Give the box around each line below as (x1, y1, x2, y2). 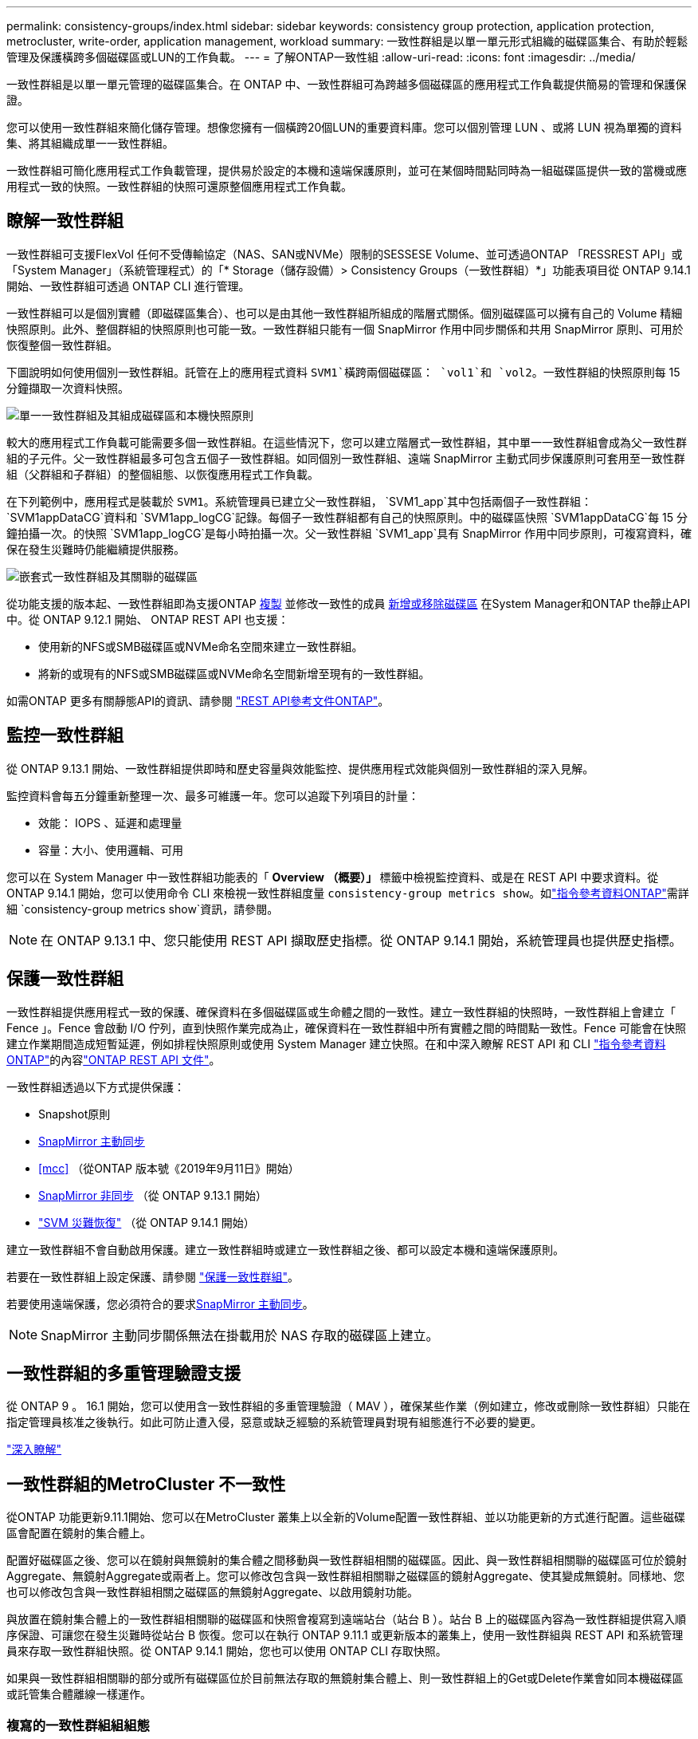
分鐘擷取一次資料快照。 (6, 381, 129, 395)
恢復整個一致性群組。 (6, 337, 118, 352)
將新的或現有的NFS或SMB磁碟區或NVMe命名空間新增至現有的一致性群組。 (38, 666, 430, 680)
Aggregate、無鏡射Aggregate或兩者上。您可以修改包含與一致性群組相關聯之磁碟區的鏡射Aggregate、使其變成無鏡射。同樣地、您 (6, 1569, 685, 1583)
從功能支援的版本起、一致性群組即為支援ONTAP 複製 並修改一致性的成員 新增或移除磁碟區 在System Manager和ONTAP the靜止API (6, 596, 691, 610)
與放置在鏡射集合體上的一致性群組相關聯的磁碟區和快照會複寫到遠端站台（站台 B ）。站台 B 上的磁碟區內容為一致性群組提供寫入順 (6, 1612, 687, 1627)
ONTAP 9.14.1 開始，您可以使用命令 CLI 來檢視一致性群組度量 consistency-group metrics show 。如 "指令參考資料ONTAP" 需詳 (6, 885, 689, 900)
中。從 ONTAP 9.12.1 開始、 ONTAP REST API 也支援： (6, 612, 289, 626)
